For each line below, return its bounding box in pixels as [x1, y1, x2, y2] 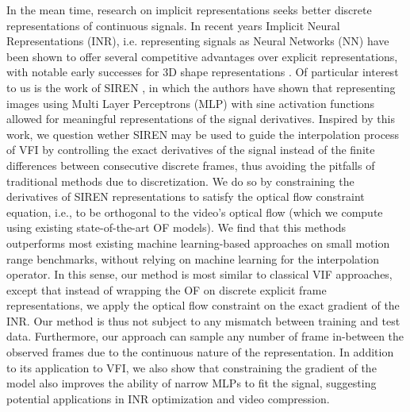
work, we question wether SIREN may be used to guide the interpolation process [6, 125, 400, 142]
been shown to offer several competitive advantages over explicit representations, [6, 48, 398, 64]
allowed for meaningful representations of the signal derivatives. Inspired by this [6, 110, 395, 127]
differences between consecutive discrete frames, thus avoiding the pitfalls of [6, 156, 375, 173]
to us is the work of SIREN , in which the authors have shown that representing [6, 79, 396, 95]
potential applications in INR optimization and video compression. [6, 390, 330, 406]
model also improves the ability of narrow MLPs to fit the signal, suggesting [6, 375, 377, 391]
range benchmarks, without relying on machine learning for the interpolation [6, 250, 380, 267]
